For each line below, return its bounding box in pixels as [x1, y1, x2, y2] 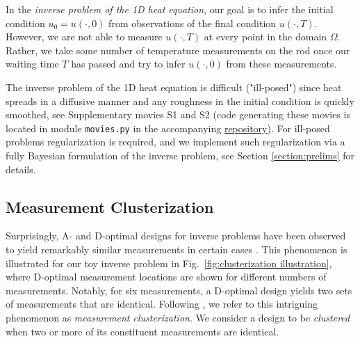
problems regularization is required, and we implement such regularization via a [6, 134, 345, 149]
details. [6, 161, 36, 176]
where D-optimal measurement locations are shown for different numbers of [6, 269, 327, 284]
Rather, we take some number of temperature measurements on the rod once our [6, 42, 350, 57]
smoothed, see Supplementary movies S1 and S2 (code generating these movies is [6, 107, 350, 122]
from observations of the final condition [108, 15, 277, 30]
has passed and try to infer [71, 56, 186, 71]
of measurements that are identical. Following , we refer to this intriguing [6, 296, 318, 311]
